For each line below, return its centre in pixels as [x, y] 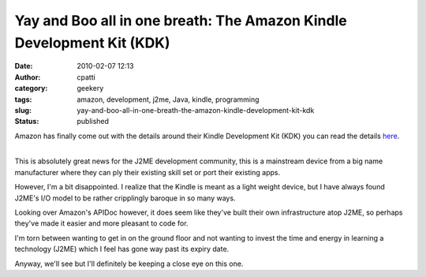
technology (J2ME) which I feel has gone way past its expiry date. [122, 249]
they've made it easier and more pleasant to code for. [101, 223]
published [93, 122]
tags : [23, 99]
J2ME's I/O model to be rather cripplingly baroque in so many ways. [125, 198]
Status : [27, 122]
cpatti [86, 77]
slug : [23, 110]
